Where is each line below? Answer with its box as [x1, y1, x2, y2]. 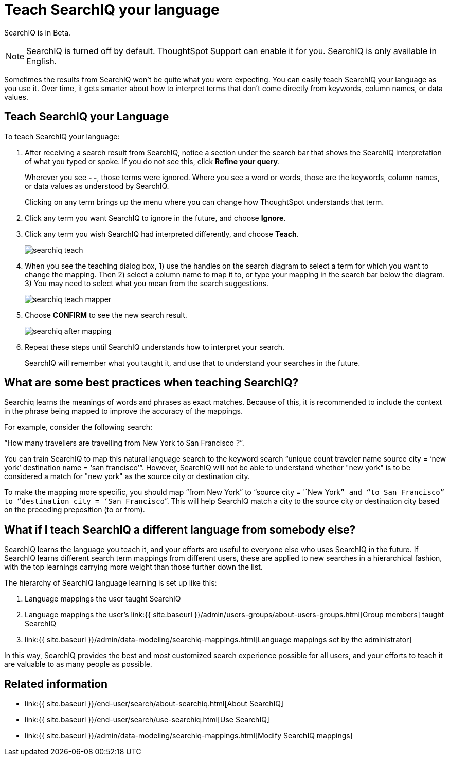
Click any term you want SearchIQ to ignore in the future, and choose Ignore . [25, 213, 286, 222]
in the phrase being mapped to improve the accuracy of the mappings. [4, 406, 243, 416]
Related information [4, 677, 108, 691]
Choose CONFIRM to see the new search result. [25, 310, 187, 320]
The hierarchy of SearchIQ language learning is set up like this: [4, 578, 217, 588]
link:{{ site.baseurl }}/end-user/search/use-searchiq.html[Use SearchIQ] [25, 715, 269, 724]
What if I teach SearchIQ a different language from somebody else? [4, 523, 356, 536]
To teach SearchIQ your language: [4, 132, 120, 141]
